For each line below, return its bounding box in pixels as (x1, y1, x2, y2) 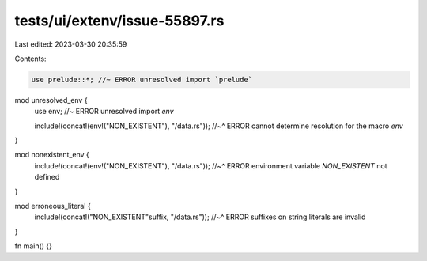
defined (34, 172, 60, 182)
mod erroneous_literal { (14, 202, 91, 211)
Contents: (14, 54, 47, 63)
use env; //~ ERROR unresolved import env (34, 107, 174, 116)
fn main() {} (14, 241, 53, 251)
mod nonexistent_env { (14, 150, 90, 160)
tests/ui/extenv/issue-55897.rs (14, 12, 225, 29)
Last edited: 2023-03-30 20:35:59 (14, 40, 127, 49)
